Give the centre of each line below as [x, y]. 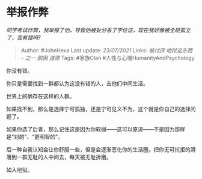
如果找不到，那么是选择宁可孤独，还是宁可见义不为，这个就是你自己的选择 [98, 109]
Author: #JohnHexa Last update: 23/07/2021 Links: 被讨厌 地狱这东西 [107, 50]
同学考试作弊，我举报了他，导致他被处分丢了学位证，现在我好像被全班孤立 [98, 30]
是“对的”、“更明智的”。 [35, 136]
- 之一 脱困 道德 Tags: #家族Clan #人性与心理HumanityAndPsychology [108, 58]
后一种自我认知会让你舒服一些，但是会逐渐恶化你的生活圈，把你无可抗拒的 [98, 149]
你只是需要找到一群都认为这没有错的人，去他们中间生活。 [77, 83]
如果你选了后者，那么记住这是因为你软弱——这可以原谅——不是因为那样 [96, 129]
